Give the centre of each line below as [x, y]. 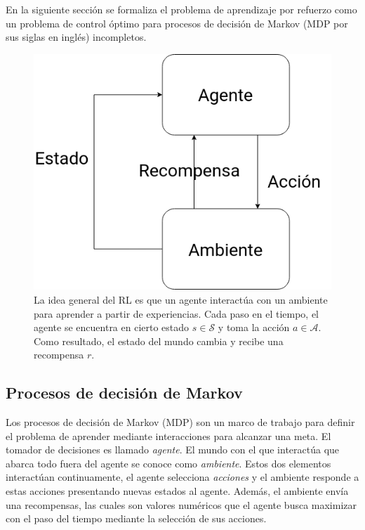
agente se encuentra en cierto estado [112, 327]
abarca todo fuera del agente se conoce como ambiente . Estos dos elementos [168, 463]
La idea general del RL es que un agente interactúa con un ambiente [181, 299]
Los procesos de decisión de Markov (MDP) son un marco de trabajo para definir [180, 422]
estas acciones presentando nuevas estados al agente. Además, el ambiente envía [177, 491]
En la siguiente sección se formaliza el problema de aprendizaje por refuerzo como [181, 9]
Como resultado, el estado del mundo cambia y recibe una [159, 341]
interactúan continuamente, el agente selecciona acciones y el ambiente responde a [182, 477]
